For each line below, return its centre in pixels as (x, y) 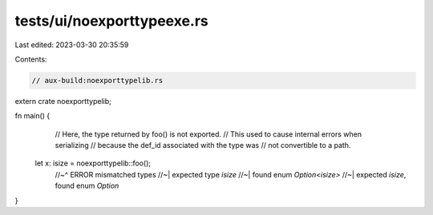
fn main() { (32, 116)
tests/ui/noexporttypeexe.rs (111, 21)
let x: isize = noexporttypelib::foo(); (93, 163)
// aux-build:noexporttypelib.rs (97, 80)
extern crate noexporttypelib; (63, 101)
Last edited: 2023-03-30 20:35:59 (72, 45)
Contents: (31, 59)
